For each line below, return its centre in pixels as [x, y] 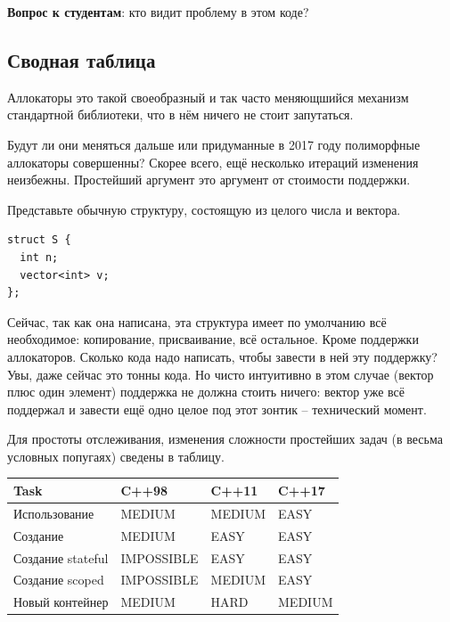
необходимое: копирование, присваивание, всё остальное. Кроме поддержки [213, 339]
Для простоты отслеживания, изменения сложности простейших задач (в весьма [225, 439]
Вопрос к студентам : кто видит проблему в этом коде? [158, 12]
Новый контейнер [61, 602]
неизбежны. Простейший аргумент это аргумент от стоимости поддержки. [209, 180]
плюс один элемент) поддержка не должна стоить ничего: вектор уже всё [206, 392]
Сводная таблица [82, 59]
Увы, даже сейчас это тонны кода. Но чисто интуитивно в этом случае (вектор [221, 374]
